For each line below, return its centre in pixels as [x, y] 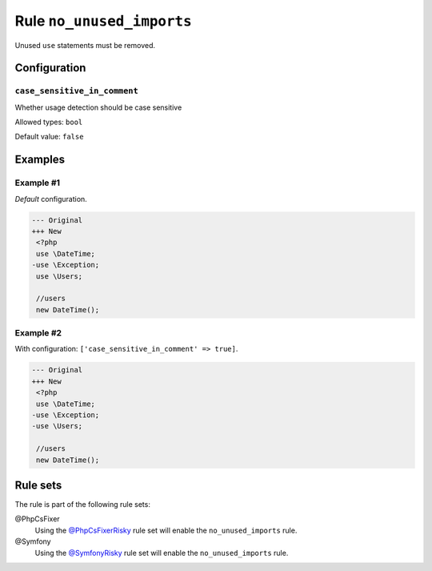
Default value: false [49, 137]
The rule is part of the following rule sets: [83, 505]
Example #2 [38, 333]
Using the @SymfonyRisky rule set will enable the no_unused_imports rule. [162, 553]
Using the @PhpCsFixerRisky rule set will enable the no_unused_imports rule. [166, 530]
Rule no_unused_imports [103, 21]
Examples [40, 160]
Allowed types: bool [49, 122]
